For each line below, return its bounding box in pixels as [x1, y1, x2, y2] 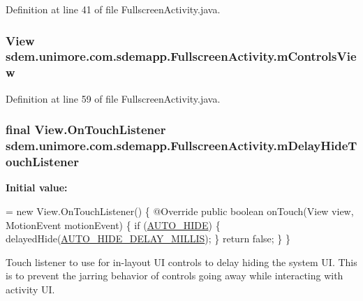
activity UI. [6, 281, 55, 296]
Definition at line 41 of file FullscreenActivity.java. [6, 2, 221, 16]
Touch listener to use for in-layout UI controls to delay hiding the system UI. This [6, 254, 357, 269]
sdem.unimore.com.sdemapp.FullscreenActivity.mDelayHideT [6, 137, 357, 154]
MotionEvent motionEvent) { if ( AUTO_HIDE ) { [6, 217, 221, 232]
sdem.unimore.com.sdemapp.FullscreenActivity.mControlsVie [6, 47, 357, 65]
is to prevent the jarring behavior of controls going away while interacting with [6, 268, 343, 283]
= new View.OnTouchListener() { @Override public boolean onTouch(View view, [6, 203, 354, 218]
